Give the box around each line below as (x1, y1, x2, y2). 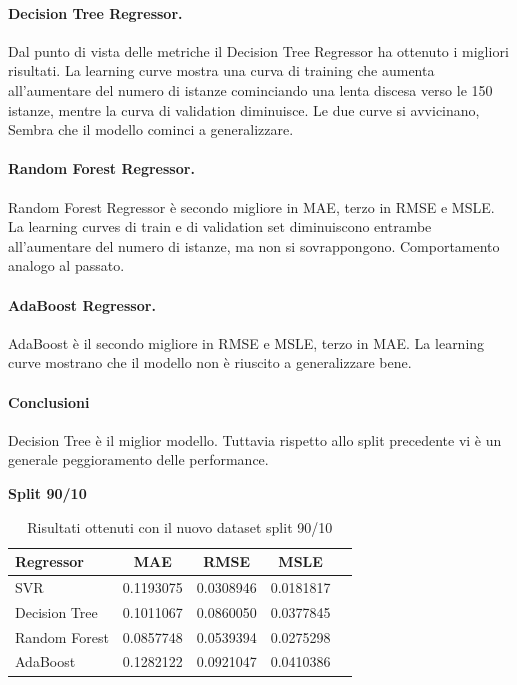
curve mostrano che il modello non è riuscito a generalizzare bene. (8, 352, 412, 373)
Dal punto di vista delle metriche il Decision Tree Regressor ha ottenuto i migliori (8, 40, 509, 61)
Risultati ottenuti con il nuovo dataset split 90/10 (27, 516, 333, 537)
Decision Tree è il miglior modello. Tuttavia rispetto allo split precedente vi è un (8, 429, 502, 450)
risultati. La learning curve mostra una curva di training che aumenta (8, 60, 435, 81)
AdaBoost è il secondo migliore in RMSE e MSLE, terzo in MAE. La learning (8, 332, 485, 353)
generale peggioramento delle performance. (8, 449, 269, 470)
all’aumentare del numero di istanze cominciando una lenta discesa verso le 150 (8, 79, 493, 100)
